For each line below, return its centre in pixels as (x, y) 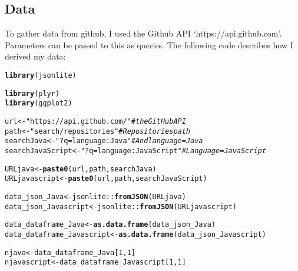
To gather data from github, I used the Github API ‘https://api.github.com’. (143, 33)
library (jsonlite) (41, 75)
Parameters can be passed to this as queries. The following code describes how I (149, 44)
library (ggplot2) (39, 103)
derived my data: (35, 56)
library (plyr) (32, 93)
